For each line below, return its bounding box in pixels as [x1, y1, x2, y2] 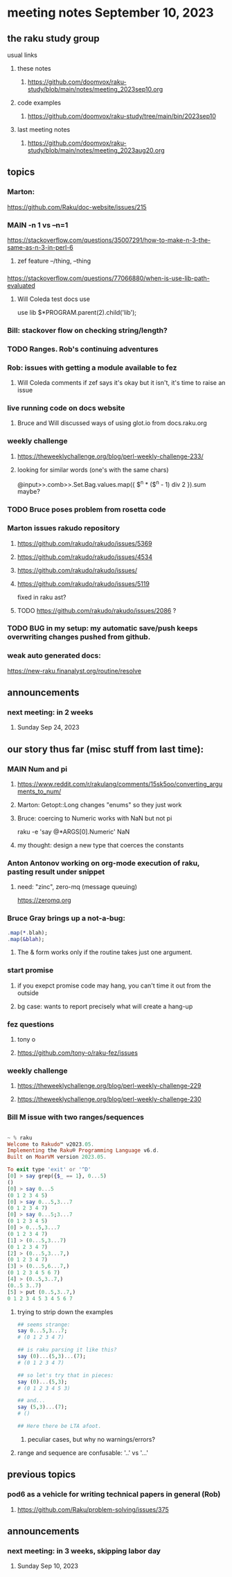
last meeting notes [17, 126, 71, 133]
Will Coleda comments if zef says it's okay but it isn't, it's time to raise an [17, 379, 226, 387]
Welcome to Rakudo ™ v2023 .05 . [7, 1141, 95, 1148]
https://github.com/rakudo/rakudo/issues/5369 [17, 539, 152, 547]
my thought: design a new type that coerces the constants [17, 841, 184, 850]
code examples [17, 98, 61, 107]
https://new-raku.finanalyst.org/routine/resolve [7, 666, 142, 675]
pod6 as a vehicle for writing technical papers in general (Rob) [7, 1490, 221, 1499]
